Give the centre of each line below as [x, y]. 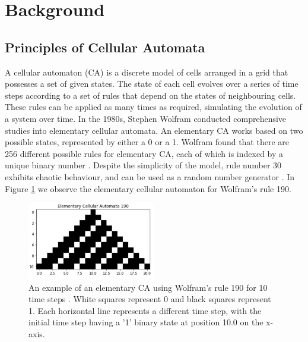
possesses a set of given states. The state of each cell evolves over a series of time [152, 84]
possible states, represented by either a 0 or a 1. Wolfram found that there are [147, 142]
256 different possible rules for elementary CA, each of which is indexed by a [144, 153]
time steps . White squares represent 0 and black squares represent [150, 299]
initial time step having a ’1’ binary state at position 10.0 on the [146, 322]
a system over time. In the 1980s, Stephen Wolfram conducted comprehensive [146, 118]
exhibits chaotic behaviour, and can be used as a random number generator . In [150, 176]
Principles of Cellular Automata [105, 47]
